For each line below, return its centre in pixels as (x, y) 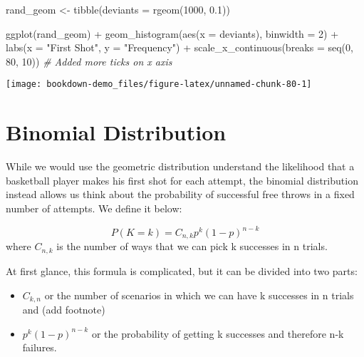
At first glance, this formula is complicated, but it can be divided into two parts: (182, 270)
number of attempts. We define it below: (94, 208)
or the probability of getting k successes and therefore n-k (218, 333)
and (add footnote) (64, 309)
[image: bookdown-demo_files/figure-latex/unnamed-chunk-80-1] (159, 84)
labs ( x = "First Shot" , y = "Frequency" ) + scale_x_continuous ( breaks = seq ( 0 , (180, 47)
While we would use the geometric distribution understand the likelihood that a (180, 166)
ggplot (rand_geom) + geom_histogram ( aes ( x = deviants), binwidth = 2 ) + (172, 33)
